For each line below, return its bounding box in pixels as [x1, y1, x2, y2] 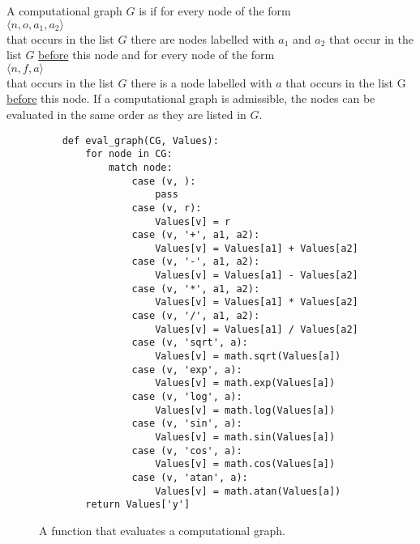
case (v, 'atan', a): [131, 471, 248, 483]
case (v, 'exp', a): [131, 363, 242, 376]
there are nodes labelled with [131, 30, 275, 47]
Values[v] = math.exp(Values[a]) [155, 377, 336, 389]
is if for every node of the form [139, 2, 291, 19]
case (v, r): [131, 202, 202, 214]
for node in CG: [85, 148, 173, 160]
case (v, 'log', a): [131, 391, 242, 403]
